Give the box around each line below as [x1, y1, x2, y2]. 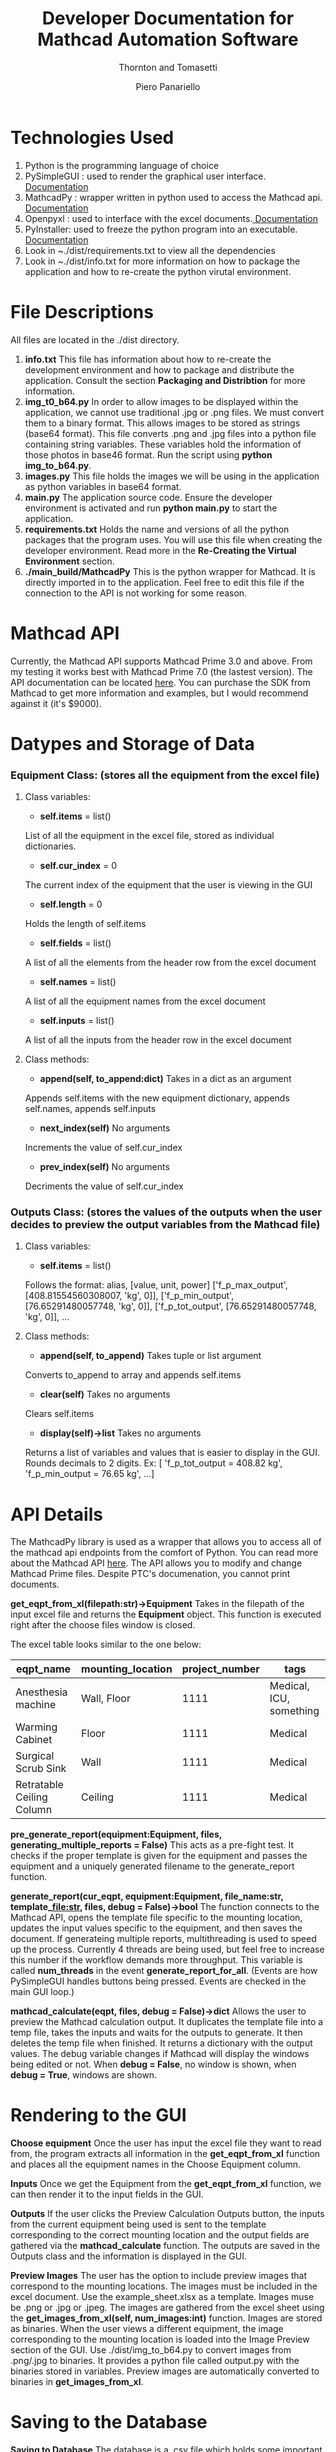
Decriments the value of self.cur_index [24, 1180, 184, 1192]
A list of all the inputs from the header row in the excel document [24, 1034, 292, 1046]
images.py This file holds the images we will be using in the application [24, 470, 320, 482]
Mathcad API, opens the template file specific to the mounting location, [10, 1912, 303, 1924]
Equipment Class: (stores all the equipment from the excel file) [10, 768, 320, 782]
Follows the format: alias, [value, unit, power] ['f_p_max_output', [24, 1279, 288, 1291]
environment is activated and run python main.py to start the [24, 502, 278, 514]
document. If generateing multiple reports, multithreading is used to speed [10, 1933, 317, 1945]
